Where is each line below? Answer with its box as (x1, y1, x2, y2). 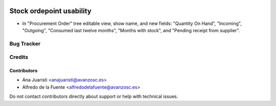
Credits (9, 54, 28, 61)
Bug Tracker (9, 40, 41, 47)
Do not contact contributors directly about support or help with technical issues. (9, 93, 178, 99)
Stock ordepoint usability (9, 7, 91, 15)
